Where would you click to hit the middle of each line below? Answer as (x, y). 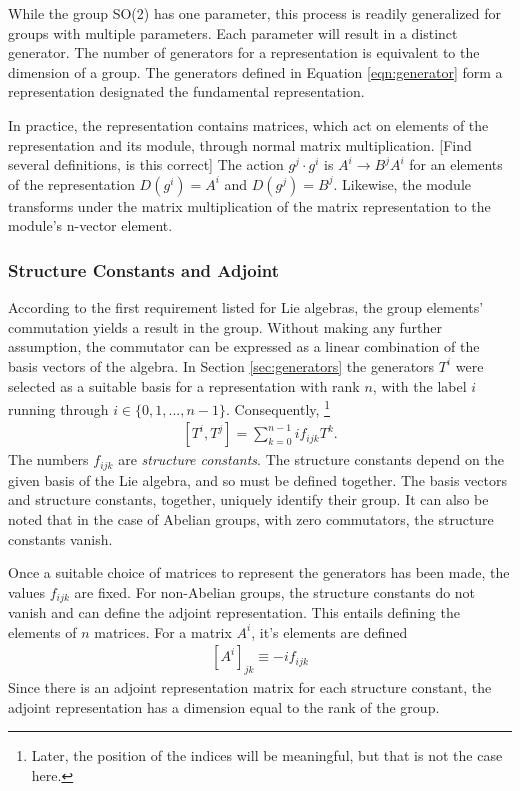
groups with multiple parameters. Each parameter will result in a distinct (233, 32)
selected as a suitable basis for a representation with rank (184, 385)
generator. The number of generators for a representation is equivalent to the (244, 52)
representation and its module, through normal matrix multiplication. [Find (240, 144)
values (27, 591)
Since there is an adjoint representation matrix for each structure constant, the (250, 687)
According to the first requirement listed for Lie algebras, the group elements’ (246, 307)
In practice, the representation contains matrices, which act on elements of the (248, 124)
